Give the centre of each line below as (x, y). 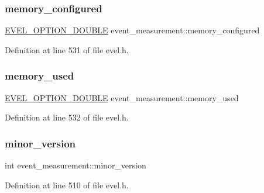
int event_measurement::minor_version (76, 165)
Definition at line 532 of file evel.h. (67, 117)
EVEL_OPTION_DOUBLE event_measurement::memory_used (122, 97)
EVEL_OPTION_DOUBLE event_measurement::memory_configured (132, 30)
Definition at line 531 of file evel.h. (67, 49)
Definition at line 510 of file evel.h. (67, 185)
